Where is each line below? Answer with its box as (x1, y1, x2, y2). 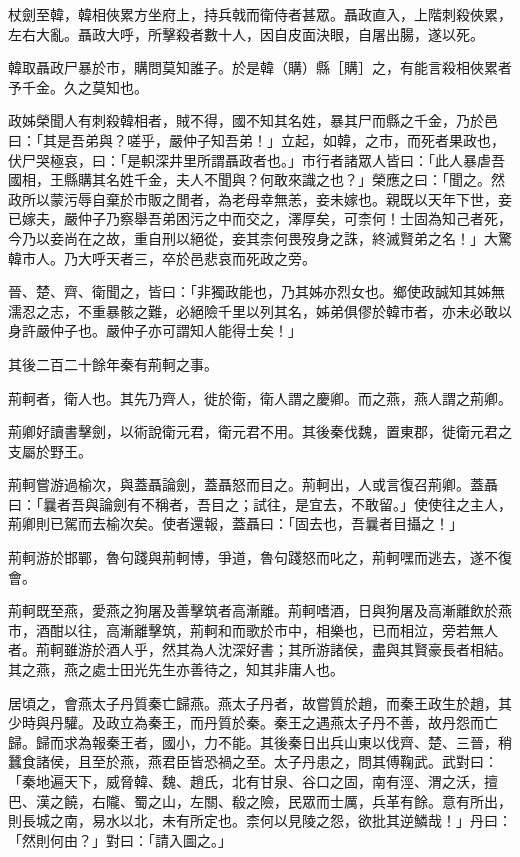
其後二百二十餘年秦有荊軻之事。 (8, 353, 218, 374)
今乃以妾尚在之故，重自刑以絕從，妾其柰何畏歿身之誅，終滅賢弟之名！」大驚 (8, 227, 512, 248)
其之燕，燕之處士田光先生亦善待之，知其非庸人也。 (8, 659, 344, 680)
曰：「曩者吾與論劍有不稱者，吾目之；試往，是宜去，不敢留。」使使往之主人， (8, 493, 512, 514)
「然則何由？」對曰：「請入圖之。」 (8, 829, 232, 850)
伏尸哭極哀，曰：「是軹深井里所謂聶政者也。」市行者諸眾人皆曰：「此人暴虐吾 (8, 149, 505, 170)
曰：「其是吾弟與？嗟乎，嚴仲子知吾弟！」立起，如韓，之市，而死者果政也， (8, 129, 505, 150)
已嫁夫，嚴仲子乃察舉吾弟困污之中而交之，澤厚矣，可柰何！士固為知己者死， (8, 208, 512, 229)
